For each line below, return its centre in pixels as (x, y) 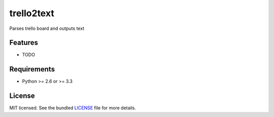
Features (24, 43)
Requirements (32, 69)
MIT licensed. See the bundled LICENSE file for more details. (73, 108)
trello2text (32, 13)
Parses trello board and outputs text (47, 28)
